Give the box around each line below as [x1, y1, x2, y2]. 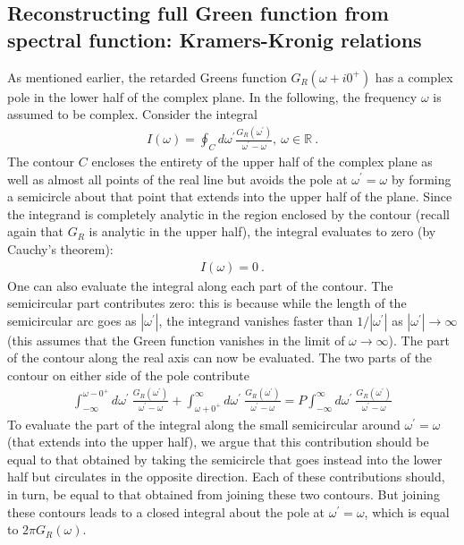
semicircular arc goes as [7, 311, 137, 329]
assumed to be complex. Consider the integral [7, 105, 257, 123]
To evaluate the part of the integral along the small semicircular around [7, 414, 401, 433]
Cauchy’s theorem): [7, 239, 114, 258]
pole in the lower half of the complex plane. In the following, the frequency [7, 87, 418, 106]
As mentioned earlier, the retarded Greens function [7, 67, 287, 86]
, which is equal [364, 502, 450, 521]
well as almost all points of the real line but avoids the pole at [7, 169, 348, 188]
